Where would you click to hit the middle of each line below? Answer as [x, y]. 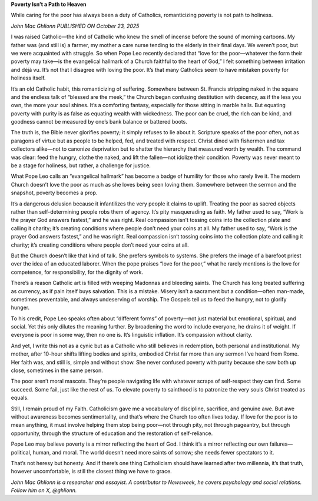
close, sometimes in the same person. [57, 370]
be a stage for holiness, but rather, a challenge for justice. [81, 165]
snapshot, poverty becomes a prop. [54, 193]
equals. [20, 398]
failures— [281, 444]
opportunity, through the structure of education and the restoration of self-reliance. [112, 433]
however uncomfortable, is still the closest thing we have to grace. [91, 472]
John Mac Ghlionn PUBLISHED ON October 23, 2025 [75, 26]
